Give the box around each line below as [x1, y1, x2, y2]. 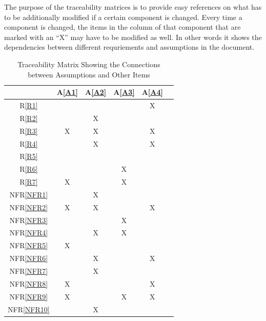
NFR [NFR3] [9, 214, 48, 225]
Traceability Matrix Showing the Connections [17, 58, 160, 69]
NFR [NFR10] [8, 304, 50, 314]
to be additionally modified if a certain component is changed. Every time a [4, 11, 242, 22]
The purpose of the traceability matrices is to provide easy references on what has [4, 2, 262, 12]
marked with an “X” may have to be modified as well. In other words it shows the [4, 31, 262, 42]
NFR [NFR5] [9, 240, 48, 251]
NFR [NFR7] [9, 265, 48, 276]
